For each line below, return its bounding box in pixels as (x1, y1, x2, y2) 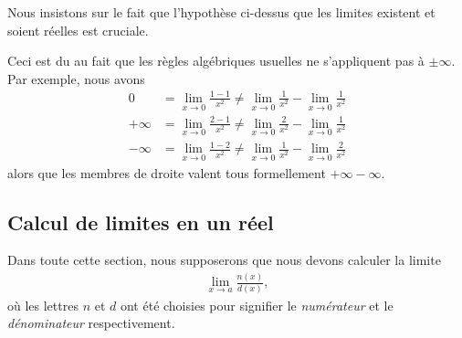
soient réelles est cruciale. (7, 20, 149, 39)
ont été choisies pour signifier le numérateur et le (120, 295, 394, 314)
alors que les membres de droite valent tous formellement (7, 163, 326, 182)
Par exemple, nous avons (7, 69, 145, 88)
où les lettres (7, 295, 79, 314)
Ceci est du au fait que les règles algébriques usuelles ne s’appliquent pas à (7, 51, 425, 70)
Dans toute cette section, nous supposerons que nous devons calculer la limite (7, 250, 441, 269)
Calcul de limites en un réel (7, 207, 274, 236)
